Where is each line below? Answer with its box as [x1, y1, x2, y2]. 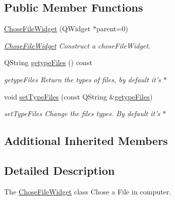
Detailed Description [4, 162, 115, 178]
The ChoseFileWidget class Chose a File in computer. [4, 186, 171, 196]
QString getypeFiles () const [4, 57, 92, 68]
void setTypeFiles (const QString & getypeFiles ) [4, 91, 153, 102]
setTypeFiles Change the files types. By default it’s [4, 108, 160, 119]
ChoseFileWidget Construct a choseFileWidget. [4, 40, 151, 51]
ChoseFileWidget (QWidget [4, 23, 91, 34]
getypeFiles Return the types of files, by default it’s [4, 74, 161, 84]
